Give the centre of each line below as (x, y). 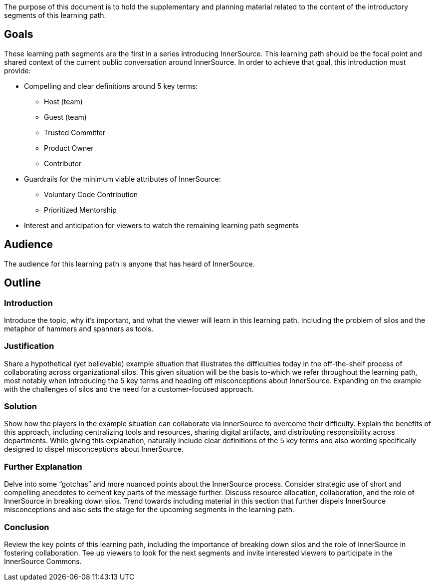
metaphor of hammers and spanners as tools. (79, 328)
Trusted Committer (75, 132)
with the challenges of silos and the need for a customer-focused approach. (129, 389)
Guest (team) (65, 117)
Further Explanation (43, 466)
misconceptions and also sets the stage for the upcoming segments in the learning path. (149, 510)
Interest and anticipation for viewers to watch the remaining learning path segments (161, 225)
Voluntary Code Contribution (91, 194)
